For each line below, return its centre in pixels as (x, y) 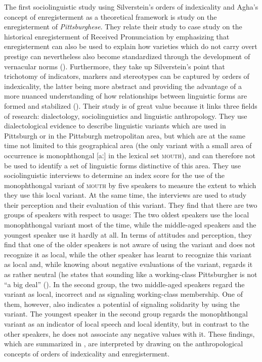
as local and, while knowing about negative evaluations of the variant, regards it (128, 264)
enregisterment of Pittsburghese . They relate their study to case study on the (123, 27)
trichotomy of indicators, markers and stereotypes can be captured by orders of (127, 76)
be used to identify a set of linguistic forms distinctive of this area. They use (123, 165)
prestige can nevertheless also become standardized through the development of (127, 56)
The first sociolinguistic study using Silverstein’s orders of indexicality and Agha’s (131, 7)
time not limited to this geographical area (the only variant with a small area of (128, 145)
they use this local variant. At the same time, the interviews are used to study (125, 195)
